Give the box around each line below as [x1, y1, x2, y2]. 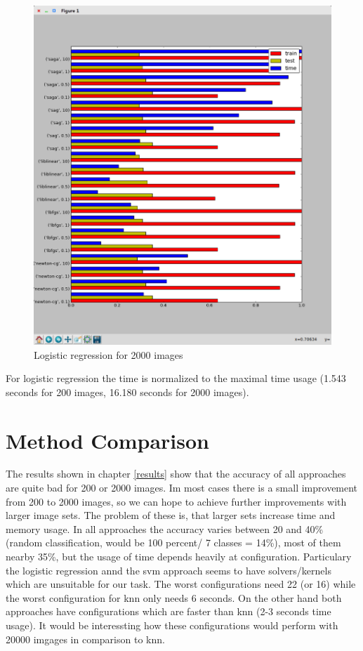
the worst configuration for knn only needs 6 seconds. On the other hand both [6, 590, 342, 605]
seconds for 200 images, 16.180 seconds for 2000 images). [6, 384, 249, 399]
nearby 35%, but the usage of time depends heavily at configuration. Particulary [6, 549, 352, 564]
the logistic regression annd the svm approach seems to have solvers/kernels [6, 563, 331, 577]
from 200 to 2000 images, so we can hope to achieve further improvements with [6, 494, 347, 508]
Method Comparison [6, 426, 209, 454]
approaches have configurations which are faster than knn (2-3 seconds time [6, 604, 331, 619]
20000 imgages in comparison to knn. [6, 631, 165, 646]
